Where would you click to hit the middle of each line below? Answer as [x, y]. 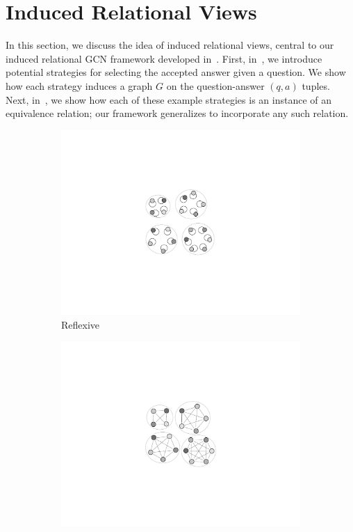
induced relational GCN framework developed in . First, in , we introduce [164, 58]
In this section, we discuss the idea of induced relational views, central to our [170, 45]
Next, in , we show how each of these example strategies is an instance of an [169, 99]
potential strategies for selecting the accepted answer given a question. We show [176, 72]
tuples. [316, 85]
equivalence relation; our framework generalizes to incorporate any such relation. [177, 113]
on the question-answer [215, 85]
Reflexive [81, 324]
